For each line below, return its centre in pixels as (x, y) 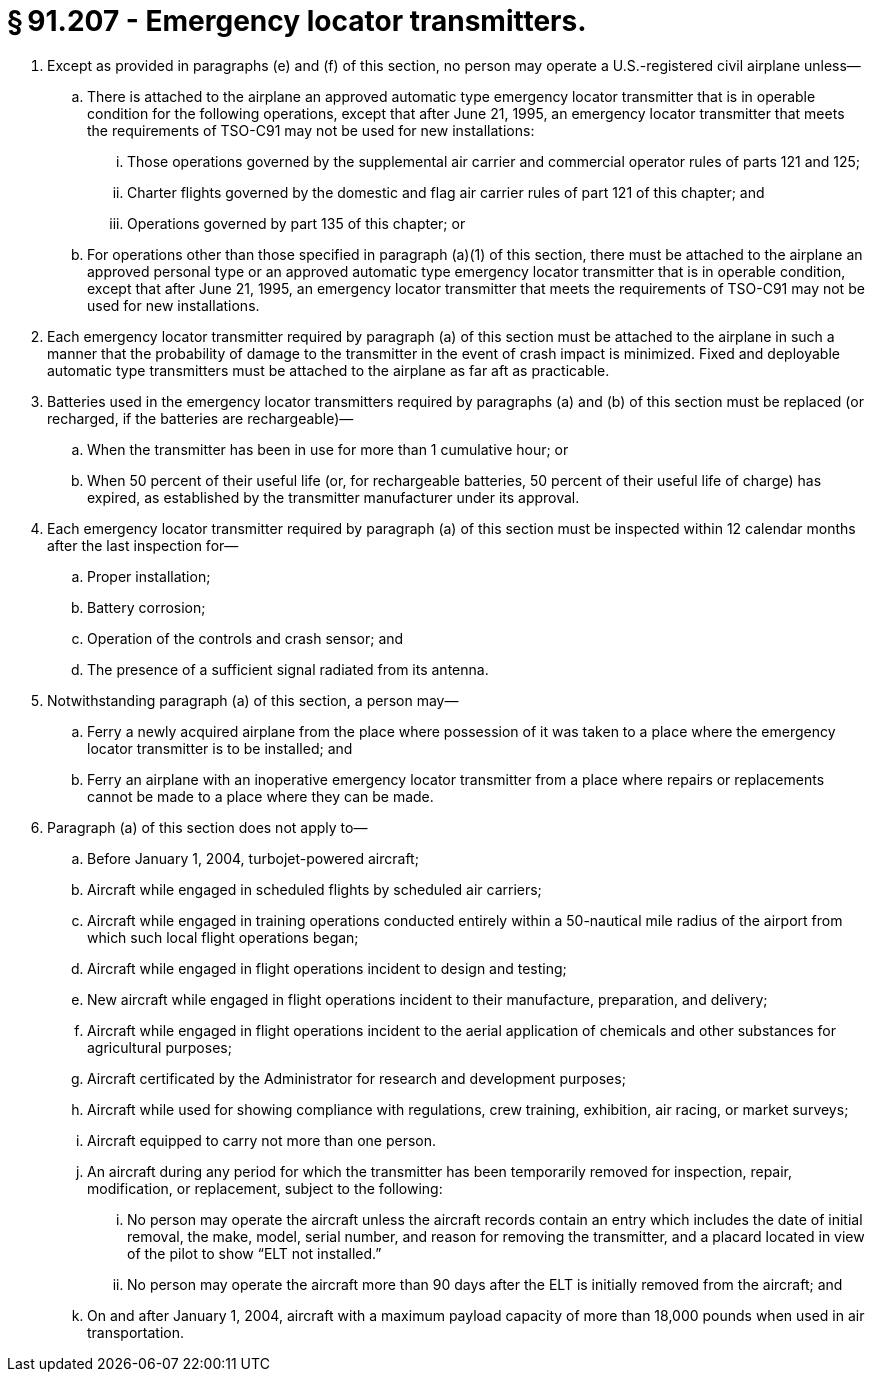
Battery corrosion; (146, 607)
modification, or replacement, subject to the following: (265, 1188)
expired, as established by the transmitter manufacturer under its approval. (333, 497)
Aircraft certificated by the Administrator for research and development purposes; (356, 1078)
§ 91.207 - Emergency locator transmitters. (297, 21)
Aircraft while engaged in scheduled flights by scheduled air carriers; (314, 889)
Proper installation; (149, 576)
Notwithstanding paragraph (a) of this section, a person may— (253, 700)
